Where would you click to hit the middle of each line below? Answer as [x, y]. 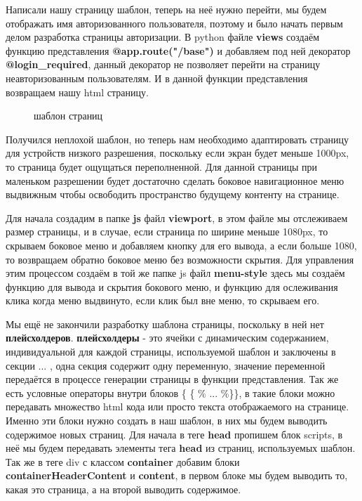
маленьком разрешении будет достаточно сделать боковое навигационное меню [175, 180]
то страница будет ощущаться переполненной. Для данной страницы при [162, 166]
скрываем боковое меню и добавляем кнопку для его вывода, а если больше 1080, [181, 245]
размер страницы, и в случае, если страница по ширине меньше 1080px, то [167, 232]
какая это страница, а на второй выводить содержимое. [123, 489]
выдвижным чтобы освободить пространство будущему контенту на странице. [173, 194]
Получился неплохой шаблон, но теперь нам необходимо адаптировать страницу [177, 139]
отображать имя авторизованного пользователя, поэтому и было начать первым [174, 23]
